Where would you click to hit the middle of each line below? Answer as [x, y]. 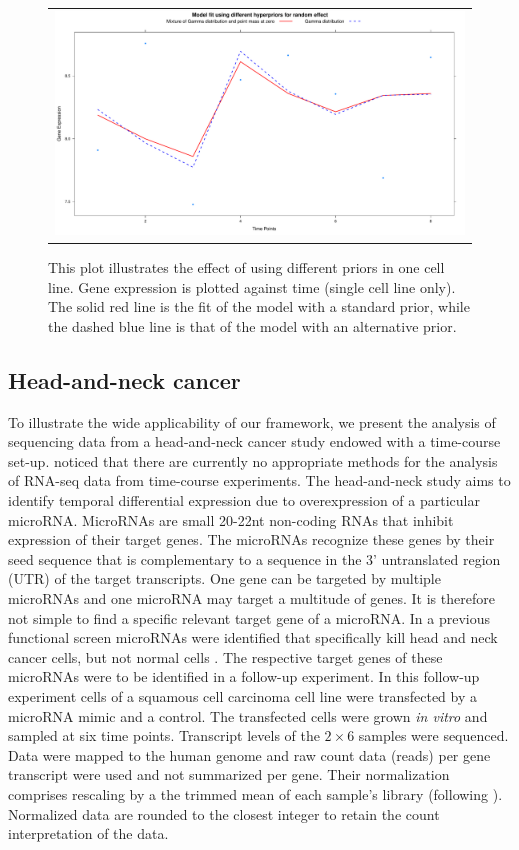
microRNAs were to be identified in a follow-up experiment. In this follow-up [244, 676]
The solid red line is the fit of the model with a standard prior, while [259, 306]
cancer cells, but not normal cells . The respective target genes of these [225, 656]
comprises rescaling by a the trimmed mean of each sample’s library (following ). [255, 793]
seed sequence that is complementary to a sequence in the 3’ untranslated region [254, 558]
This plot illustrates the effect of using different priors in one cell [246, 267]
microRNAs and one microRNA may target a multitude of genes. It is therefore [251, 597]
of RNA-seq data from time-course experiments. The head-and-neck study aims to [259, 480]
